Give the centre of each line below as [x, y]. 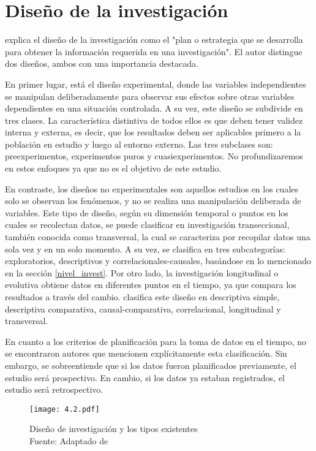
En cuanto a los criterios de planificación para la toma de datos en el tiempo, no [156, 341]
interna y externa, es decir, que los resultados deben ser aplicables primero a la [153, 132]
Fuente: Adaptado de [69, 441]
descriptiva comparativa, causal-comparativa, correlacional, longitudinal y [143, 309]
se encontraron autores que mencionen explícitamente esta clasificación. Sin [146, 353]
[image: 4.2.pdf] [65, 409]
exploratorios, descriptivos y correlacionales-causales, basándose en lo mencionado [158, 261]
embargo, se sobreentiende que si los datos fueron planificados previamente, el [151, 365]
